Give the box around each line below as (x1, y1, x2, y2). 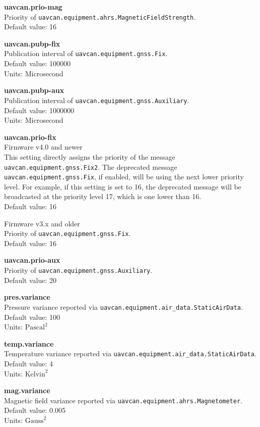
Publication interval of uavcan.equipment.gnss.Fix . (4, 48, 168, 59)
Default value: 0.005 (4, 405, 66, 415)
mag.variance (4, 385, 50, 396)
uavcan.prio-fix (4, 131, 56, 142)
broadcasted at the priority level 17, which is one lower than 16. (4, 191, 202, 202)
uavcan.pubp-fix (4, 38, 60, 49)
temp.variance (4, 338, 54, 349)
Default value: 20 (4, 274, 57, 285)
